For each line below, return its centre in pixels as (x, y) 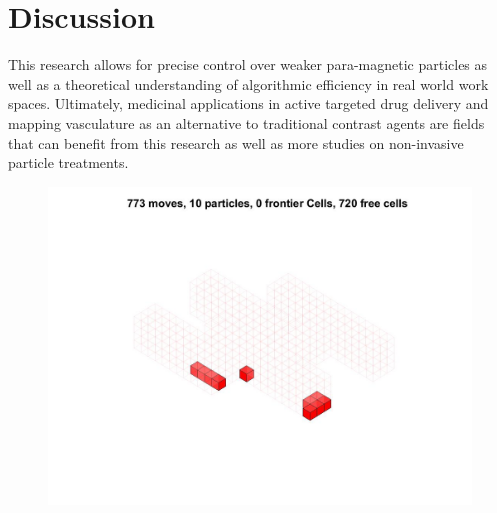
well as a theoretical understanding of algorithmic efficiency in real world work (248, 83)
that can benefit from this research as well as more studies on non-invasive (236, 142)
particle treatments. (68, 162)
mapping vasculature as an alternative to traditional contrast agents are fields (246, 122)
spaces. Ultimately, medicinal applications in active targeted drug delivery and (248, 103)
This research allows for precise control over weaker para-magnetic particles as (248, 64)
